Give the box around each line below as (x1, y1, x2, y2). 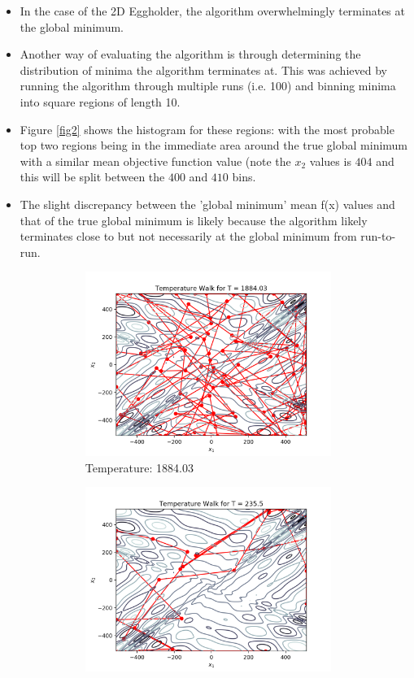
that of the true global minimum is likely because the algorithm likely (20, 211, 368, 228)
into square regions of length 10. (20, 93, 181, 110)
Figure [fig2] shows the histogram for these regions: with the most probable (20, 120, 394, 137)
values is (309, 152, 351, 169)
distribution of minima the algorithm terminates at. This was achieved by (20, 61, 387, 78)
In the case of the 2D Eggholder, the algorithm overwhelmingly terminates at (20, 2, 405, 19)
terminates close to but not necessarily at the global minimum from (20, 228, 357, 245)
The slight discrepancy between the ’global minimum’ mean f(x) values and (20, 195, 395, 212)
